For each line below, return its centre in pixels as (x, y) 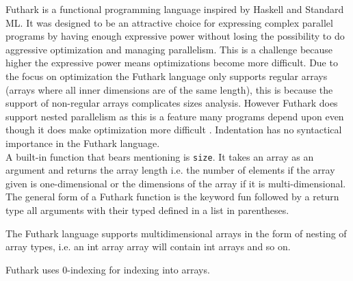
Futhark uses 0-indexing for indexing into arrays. (108, 269)
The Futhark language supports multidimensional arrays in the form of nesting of (176, 233)
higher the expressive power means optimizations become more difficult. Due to (172, 63)
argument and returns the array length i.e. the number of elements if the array (170, 170)
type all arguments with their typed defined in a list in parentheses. (147, 210)
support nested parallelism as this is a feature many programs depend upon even (175, 116)
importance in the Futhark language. (83, 143)
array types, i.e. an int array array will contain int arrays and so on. (148, 246)
